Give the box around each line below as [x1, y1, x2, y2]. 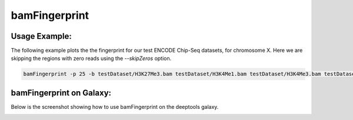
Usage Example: [11, 31, 72, 41]
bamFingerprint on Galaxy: [11, 88, 112, 98]
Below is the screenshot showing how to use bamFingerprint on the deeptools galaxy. [11, 103, 219, 110]
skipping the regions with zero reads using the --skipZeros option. [11, 55, 172, 62]
